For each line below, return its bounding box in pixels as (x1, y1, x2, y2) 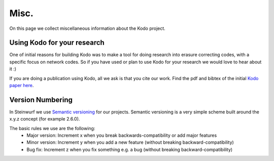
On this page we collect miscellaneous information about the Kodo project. (9, 25, 166, 31)
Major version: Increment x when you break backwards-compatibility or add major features (26, 132, 217, 139)
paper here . (9, 83, 34, 89)
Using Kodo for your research (9, 38, 105, 47)
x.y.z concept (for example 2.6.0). (9, 116, 80, 122)
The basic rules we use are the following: (9, 125, 95, 131)
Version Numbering (9, 95, 73, 104)
